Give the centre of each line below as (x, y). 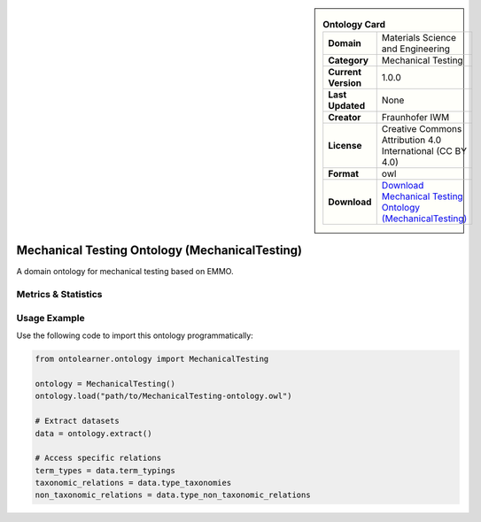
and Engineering (416, 49)
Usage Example (50, 318)
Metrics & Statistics (59, 295)
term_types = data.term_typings (105, 470)
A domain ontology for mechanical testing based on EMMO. (125, 272)
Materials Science (419, 38)
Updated (347, 106)
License (345, 146)
